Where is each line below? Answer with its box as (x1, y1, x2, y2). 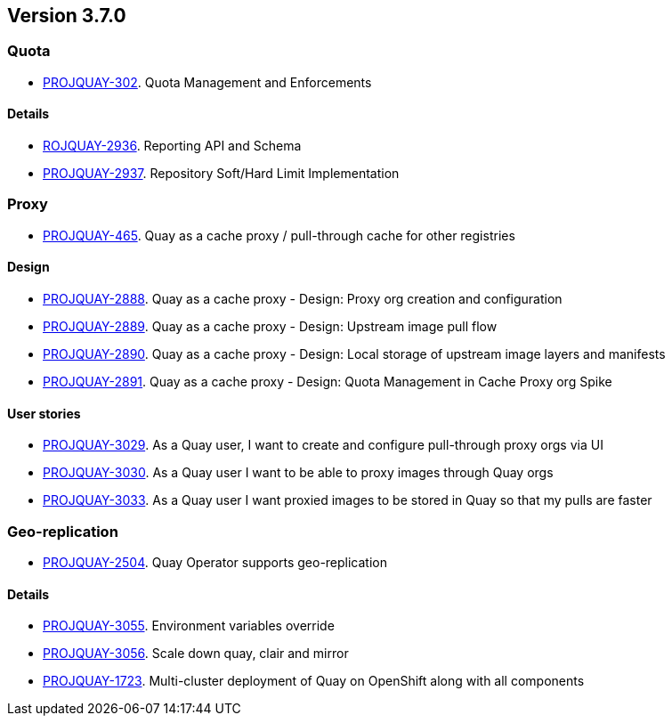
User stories (7, 405, 81, 421)
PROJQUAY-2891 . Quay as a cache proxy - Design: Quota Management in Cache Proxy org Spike (43, 373, 612, 389)
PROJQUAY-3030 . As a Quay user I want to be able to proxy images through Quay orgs (43, 465, 554, 481)
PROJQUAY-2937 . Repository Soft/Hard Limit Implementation (43, 166, 400, 182)
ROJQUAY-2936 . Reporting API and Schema (43, 138, 302, 154)
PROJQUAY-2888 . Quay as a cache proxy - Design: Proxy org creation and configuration (43, 290, 563, 306)
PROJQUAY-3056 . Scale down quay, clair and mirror (43, 646, 349, 662)
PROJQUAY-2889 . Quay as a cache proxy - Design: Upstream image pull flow (43, 318, 498, 334)
